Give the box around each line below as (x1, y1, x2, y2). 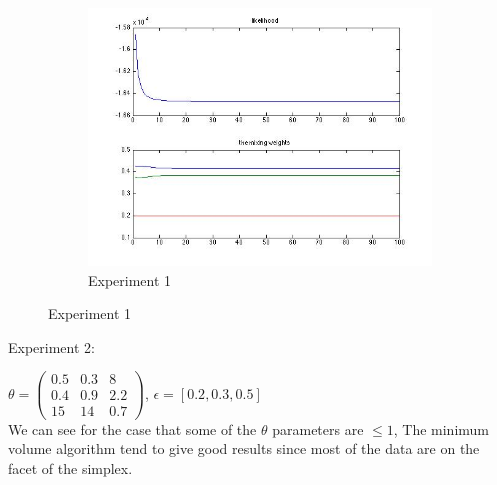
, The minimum (393, 418, 490, 439)
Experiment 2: (8, 336, 95, 357)
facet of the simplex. (8, 457, 133, 478)
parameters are (272, 418, 364, 439)
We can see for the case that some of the (8, 418, 257, 439)
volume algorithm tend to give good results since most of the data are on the (8, 438, 480, 459)
